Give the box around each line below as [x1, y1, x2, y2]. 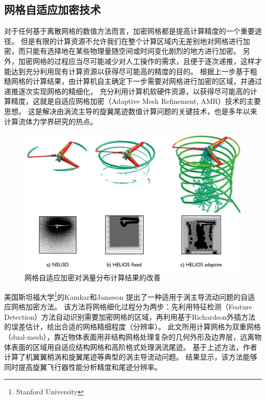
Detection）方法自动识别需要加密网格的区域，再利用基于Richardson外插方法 [4, 311, 256, 322]
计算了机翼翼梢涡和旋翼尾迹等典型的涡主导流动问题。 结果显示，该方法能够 [4, 351, 257, 362]
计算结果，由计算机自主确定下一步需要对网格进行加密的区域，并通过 [32, 76, 262, 86]
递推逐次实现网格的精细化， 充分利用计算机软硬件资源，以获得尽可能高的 [4, 85, 250, 96]
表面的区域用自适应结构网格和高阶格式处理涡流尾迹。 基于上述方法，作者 [11, 341, 257, 352]
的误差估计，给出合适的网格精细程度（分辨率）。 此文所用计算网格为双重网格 [4, 321, 261, 332]
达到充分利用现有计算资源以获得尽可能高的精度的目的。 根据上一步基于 [11, 65, 250, 76]
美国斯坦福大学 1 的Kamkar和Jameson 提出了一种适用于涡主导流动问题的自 [4, 290, 248, 302]
